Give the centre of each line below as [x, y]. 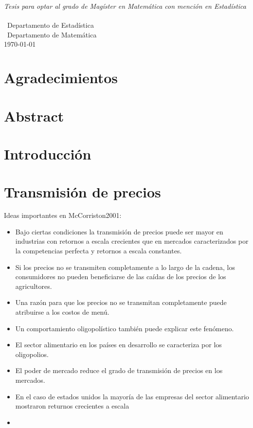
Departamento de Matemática [52, 34]
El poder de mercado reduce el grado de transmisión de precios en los [119, 370]
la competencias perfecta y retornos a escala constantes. [99, 250]
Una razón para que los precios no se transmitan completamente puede [121, 302]
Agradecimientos [61, 78]
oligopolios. [32, 354]
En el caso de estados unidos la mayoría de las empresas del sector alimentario [132, 396]
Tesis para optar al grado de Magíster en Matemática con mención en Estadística [125, 6]
